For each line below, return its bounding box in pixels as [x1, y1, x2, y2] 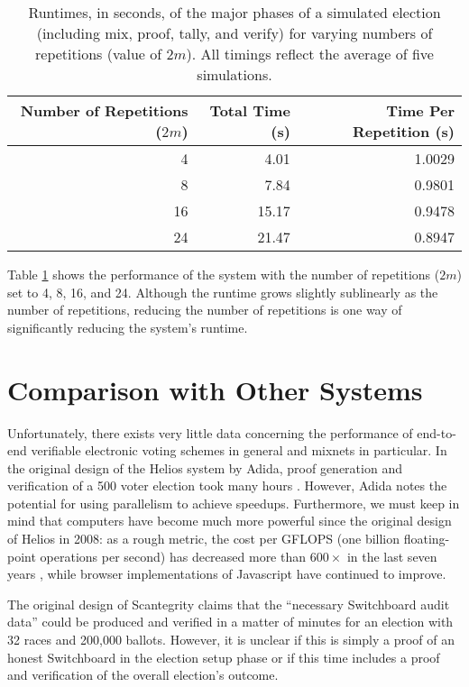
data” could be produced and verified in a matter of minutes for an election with [7, 612, 454, 631]
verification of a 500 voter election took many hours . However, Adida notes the [7, 476, 447, 495]
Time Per [386, 100, 455, 121]
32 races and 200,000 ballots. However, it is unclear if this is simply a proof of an [7, 630, 455, 649]
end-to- [417, 423, 456, 442]
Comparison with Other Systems [7, 371, 423, 408]
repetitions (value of [35, 43, 162, 64]
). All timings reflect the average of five [186, 43, 434, 64]
